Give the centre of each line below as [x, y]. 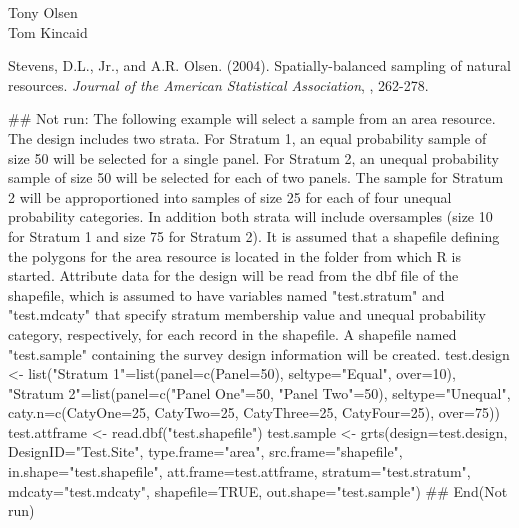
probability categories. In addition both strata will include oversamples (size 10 [250, 216]
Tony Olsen [43, 12]
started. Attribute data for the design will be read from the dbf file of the [233, 275]
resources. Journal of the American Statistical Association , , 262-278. [218, 84]
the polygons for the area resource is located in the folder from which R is [234, 255]
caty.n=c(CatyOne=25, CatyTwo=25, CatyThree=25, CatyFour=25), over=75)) [254, 412]
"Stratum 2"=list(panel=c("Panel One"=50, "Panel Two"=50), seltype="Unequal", [259, 392]
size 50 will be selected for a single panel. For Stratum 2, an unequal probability [253, 157]
